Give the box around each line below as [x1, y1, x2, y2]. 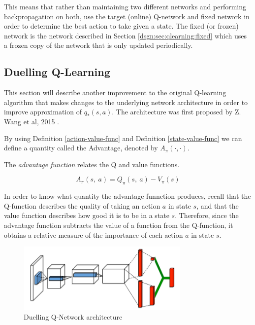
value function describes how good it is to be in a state [4, 210, 169, 220]
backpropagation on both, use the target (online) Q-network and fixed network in [4, 11, 250, 21]
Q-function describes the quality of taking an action [4, 200, 160, 211]
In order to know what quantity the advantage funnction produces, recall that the [4, 191, 251, 201]
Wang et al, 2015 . [4, 116, 60, 126]
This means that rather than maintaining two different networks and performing [4, 1, 247, 11]
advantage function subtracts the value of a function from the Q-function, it [4, 219, 233, 230]
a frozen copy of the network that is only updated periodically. [4, 40, 193, 50]
